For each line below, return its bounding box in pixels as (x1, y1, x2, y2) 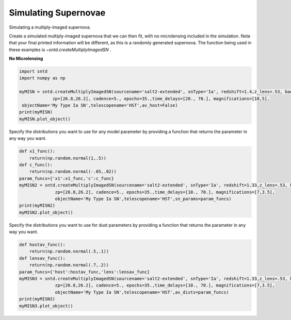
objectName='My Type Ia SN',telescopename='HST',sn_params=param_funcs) (55, 196, 232, 202)
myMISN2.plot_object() (19, 209, 73, 215)
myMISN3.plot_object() (19, 303, 73, 308)
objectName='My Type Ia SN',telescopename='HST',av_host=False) (22, 102, 178, 108)
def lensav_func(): (19, 255, 65, 261)
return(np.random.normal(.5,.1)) (29, 249, 109, 254)
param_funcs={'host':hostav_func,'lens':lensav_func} (19, 269, 150, 274)
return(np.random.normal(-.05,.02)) (29, 169, 116, 174)
